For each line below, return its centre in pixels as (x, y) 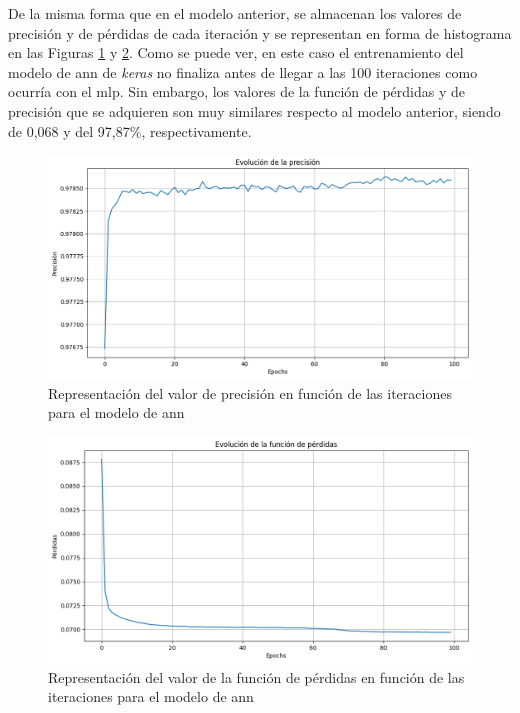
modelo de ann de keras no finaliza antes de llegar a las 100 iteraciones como (243, 71)
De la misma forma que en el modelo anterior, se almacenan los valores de (235, 13)
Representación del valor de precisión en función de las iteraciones (250, 392)
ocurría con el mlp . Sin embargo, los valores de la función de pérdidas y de (236, 91)
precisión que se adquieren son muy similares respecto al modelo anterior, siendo (254, 110)
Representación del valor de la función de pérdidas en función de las (256, 676)
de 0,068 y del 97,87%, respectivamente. (130, 130)
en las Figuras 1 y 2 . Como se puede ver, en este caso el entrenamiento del (236, 52)
